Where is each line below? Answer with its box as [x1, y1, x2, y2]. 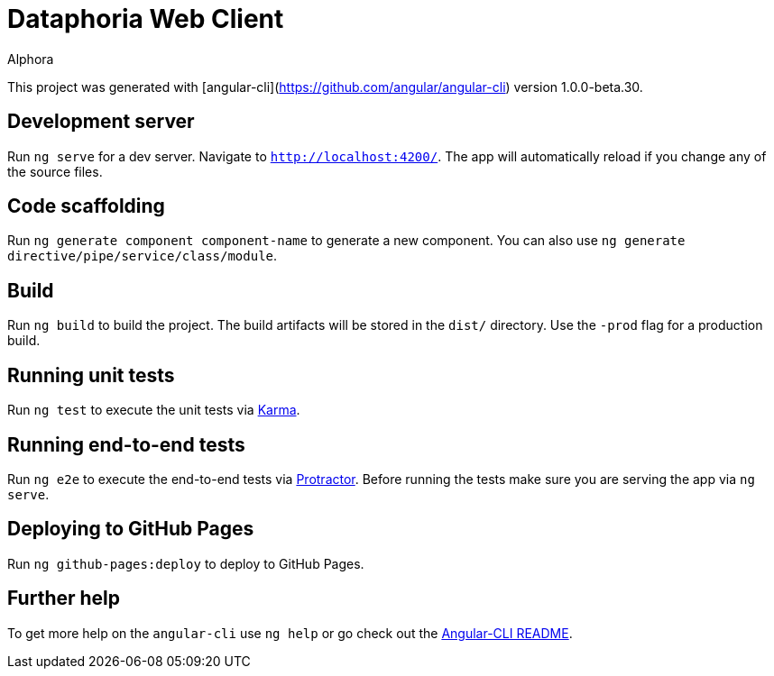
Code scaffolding [7, 195, 165, 218]
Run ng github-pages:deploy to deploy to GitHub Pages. [7, 555, 364, 571]
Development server [7, 110, 195, 133]
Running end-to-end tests [7, 433, 245, 456]
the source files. [7, 163, 103, 179]
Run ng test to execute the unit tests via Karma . [7, 402, 300, 418]
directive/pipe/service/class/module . [7, 248, 278, 264]
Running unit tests [7, 363, 175, 387]
